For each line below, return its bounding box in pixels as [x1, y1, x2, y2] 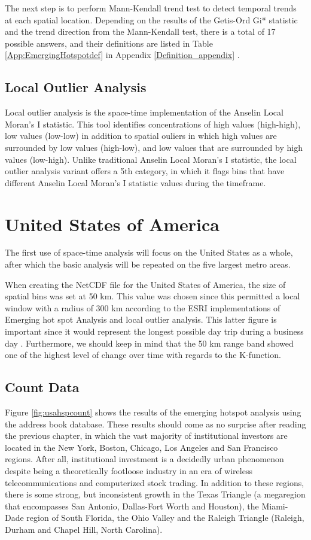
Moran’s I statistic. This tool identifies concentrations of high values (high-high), [5, 117, 301, 130]
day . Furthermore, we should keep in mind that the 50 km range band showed [5, 336, 294, 349]
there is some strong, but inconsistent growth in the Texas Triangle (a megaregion [5, 488, 306, 500]
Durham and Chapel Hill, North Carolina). [5, 523, 163, 535]
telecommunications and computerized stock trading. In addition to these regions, [5, 476, 304, 489]
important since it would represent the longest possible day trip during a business [5, 325, 304, 338]
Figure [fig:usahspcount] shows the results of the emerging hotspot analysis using [5, 406, 301, 418]
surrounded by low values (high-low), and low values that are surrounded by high [5, 141, 303, 153]
